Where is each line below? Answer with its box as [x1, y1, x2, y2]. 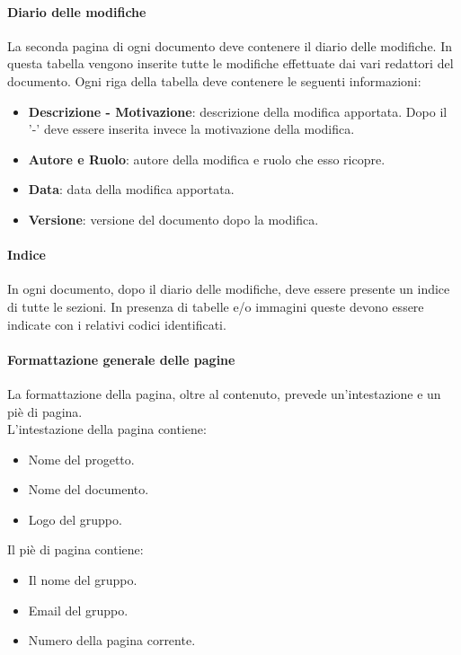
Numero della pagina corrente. [28, 631, 196, 650]
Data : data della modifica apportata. [28, 180, 235, 199]
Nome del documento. [28, 480, 149, 499]
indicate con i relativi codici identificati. [7, 314, 226, 333]
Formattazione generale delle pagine [7, 350, 235, 368]
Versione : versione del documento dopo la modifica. [28, 209, 319, 228]
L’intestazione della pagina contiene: [7, 420, 207, 438]
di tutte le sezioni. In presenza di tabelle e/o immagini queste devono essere [7, 297, 424, 315]
